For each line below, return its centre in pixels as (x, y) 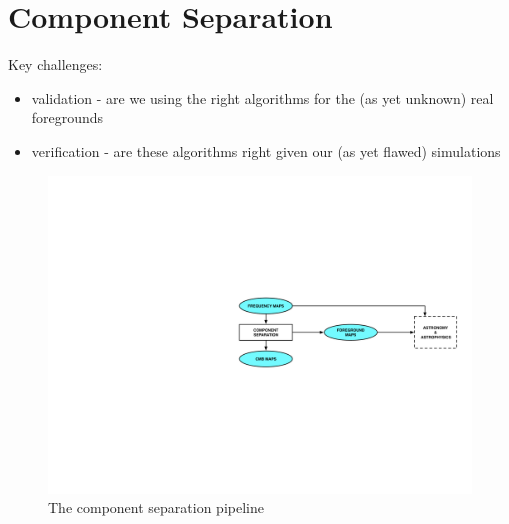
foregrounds (67, 117)
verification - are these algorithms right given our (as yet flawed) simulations (266, 150)
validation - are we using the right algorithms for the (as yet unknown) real (262, 97)
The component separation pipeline (156, 507)
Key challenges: (55, 64)
